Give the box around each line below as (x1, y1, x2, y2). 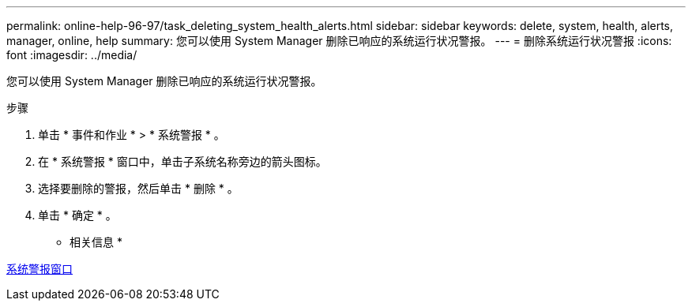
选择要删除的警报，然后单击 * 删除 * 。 (38, 182, 239, 195)
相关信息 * (70, 235, 122, 249)
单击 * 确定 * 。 (38, 208, 117, 222)
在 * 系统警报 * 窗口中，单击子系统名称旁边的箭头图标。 (38, 155, 327, 168)
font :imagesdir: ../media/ (6, 48, 137, 62)
